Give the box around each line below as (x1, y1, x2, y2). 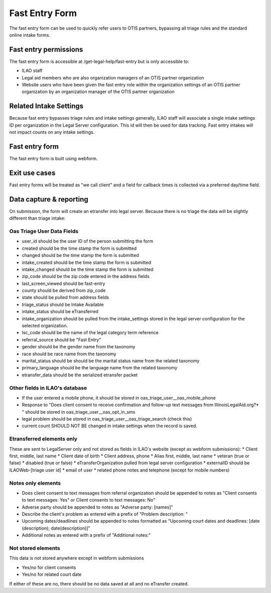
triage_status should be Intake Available (22, 302, 104, 308)
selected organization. (22, 323, 68, 329)
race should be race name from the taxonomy (22, 351, 116, 357)
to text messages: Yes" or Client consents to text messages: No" (22, 497, 156, 503)
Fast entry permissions (9, 45, 83, 54)
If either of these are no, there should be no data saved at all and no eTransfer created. (9, 580, 189, 586)
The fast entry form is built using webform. (9, 156, 98, 161)
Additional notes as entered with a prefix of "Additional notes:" (22, 532, 151, 538)
